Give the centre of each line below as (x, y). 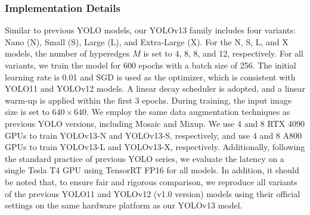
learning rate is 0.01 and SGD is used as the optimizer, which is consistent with (150, 77)
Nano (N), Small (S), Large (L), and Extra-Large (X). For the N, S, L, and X (147, 41)
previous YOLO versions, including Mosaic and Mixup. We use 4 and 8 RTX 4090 (155, 123)
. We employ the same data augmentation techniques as (188, 112)
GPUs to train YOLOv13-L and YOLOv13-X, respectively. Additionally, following (155, 147)
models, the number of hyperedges (67, 53)
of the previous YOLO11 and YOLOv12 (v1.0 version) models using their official (153, 193)
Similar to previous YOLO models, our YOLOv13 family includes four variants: (150, 30)
